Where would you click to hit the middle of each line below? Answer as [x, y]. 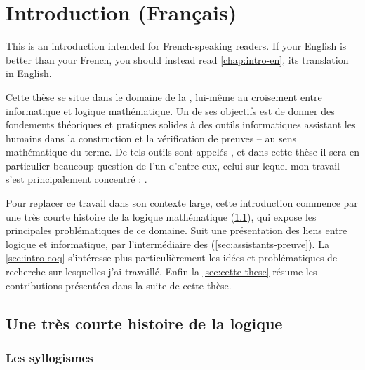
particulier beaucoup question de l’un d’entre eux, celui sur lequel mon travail [173, 165]
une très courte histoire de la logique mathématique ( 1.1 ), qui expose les [161, 216]
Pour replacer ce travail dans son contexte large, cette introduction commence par [182, 203]
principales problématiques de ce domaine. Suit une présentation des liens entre [177, 230]
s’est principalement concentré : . [77, 179]
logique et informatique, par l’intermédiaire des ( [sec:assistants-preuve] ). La [167, 244]
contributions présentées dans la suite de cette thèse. [119, 285]
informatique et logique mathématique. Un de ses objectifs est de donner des [170, 110]
